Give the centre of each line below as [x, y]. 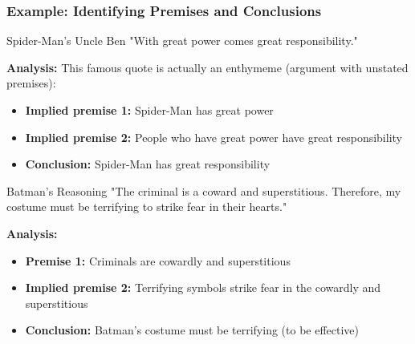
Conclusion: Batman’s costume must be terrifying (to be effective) [192, 330]
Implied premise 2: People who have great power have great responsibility [214, 137]
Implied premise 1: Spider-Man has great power [149, 110]
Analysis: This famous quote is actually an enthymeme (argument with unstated [207, 67]
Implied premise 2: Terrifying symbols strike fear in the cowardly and [203, 287]
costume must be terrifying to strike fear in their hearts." [147, 206]
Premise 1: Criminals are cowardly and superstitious [158, 260]
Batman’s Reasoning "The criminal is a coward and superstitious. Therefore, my [204, 190]
